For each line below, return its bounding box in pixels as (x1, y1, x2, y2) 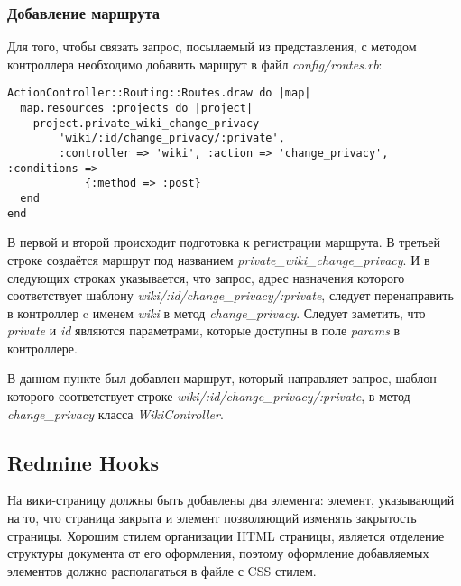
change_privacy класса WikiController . (7, 404, 224, 423)
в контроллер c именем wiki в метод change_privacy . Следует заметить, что (7, 303, 426, 322)
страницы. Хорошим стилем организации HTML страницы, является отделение (7, 526, 445, 545)
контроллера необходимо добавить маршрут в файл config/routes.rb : (7, 54, 383, 73)
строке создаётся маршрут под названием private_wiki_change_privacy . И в (7, 250, 430, 269)
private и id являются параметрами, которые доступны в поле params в (7, 321, 401, 340)
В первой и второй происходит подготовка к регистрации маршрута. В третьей (7, 233, 440, 252)
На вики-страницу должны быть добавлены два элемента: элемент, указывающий (7, 490, 455, 509)
